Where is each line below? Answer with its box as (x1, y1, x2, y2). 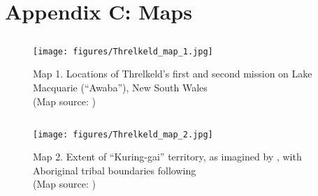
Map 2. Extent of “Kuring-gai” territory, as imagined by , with (33, 149, 302, 164)
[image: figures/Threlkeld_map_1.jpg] (33, 46, 213, 56)
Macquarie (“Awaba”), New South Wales (33, 80, 208, 95)
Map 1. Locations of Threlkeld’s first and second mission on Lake (33, 66, 312, 81)
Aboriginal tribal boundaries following (33, 163, 196, 177)
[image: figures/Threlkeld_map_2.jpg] (33, 129, 213, 140)
